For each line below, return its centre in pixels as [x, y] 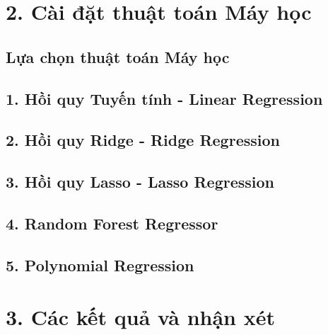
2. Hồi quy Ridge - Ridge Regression [143, 140]
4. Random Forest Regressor [112, 223]
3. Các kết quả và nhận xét [140, 317]
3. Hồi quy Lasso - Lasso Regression [140, 182]
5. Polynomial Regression [100, 265]
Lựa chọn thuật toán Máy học [118, 56]
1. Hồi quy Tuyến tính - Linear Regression [164, 98]
